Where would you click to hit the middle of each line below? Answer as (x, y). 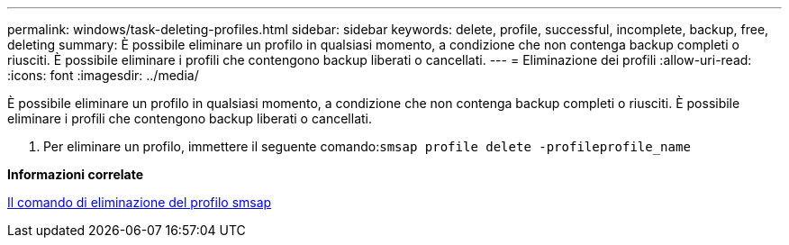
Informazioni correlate (76, 174)
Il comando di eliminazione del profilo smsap (140, 202)
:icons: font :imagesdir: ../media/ (103, 75)
